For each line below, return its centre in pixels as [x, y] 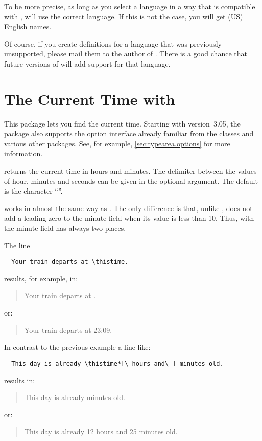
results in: [20, 380]
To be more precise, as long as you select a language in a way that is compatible [130, 6]
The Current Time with [90, 99]
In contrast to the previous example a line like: [77, 347]
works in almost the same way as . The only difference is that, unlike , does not [128, 208]
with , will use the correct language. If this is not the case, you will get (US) [124, 16]
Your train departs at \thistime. [70, 262]
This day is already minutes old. [75, 397]
